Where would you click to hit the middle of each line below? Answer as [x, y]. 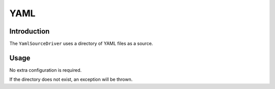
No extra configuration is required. [46, 70]
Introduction [30, 31]
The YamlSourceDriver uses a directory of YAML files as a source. [81, 44]
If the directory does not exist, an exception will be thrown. [71, 79]
